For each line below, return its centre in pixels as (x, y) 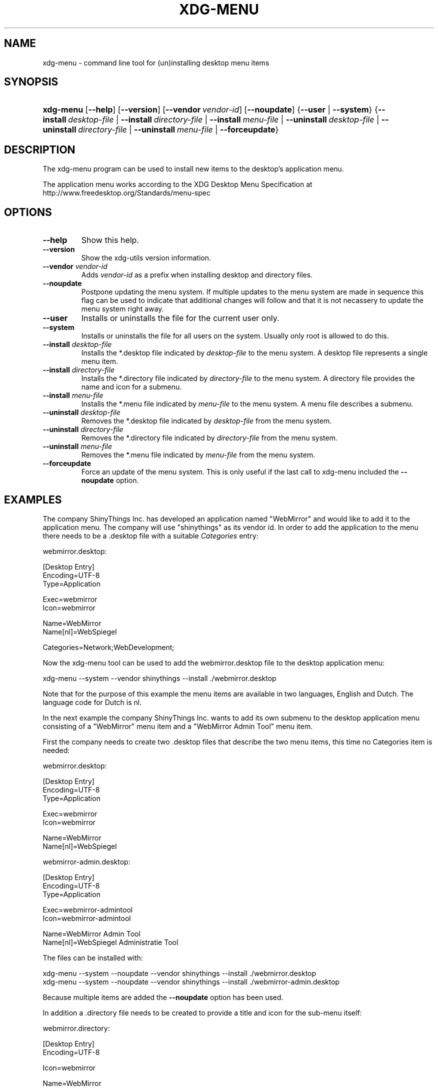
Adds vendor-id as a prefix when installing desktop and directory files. (197, 275)
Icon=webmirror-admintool (87, 918)
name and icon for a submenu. (131, 387)
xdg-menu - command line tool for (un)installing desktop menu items (156, 62)
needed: (56, 750)
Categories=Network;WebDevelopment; (108, 647)
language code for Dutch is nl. (92, 702)
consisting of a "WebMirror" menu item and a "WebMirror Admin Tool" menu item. (178, 726)
